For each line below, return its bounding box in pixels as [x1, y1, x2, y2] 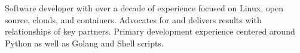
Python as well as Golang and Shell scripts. [5, 36, 164, 49]
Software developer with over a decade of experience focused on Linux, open [5, 2, 283, 14]
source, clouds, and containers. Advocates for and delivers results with [5, 13, 262, 26]
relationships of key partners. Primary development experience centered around [5, 25, 295, 38]
